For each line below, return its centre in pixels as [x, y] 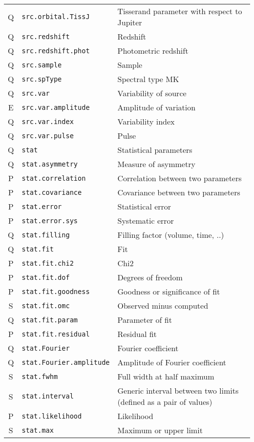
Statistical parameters [155, 150]
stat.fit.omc [46, 305]
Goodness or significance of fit [169, 291]
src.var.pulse [48, 136]
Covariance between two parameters [179, 192]
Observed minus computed [163, 305]
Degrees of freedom [150, 277]
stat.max [38, 430]
